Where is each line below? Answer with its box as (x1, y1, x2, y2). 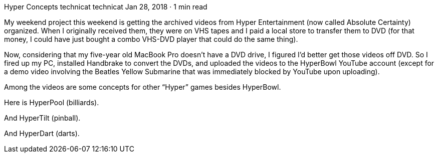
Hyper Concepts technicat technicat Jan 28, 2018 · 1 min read (4, 2, 207, 11)
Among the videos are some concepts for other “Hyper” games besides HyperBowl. (4, 83, 281, 91)
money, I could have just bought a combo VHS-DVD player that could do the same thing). (4, 35, 298, 43)
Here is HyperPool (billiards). (4, 98, 99, 107)
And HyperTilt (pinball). (4, 114, 81, 122)
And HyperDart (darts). (4, 129, 80, 138)
